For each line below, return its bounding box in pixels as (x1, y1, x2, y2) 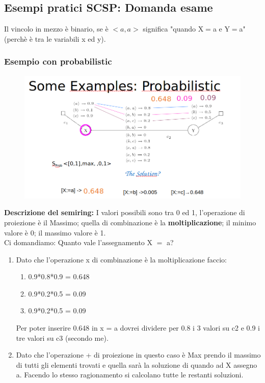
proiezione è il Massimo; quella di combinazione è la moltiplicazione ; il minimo (4, 217, 256, 227)
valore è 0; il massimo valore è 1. (4, 227, 106, 238)
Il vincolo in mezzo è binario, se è (4, 23, 109, 34)
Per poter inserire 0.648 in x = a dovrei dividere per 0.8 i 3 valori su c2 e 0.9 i (16, 322, 260, 333)
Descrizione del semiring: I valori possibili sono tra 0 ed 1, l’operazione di (4, 207, 245, 218)
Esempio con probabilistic (4, 55, 112, 68)
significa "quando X (143, 23, 204, 34)
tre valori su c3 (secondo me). (16, 332, 109, 343)
